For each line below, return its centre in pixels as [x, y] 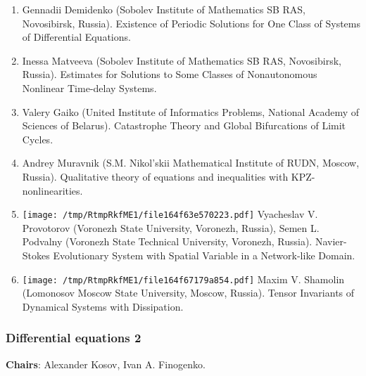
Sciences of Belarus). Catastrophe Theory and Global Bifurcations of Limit [184, 125]
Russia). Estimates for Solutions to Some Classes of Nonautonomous [170, 74]
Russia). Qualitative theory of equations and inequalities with [155, 176]
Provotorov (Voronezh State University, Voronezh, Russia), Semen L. [171, 227]
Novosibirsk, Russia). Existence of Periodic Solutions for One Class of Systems [191, 23]
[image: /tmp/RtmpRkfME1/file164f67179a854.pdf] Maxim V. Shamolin [183, 279]
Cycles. [38, 139]
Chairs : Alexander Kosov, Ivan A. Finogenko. [106, 364]
